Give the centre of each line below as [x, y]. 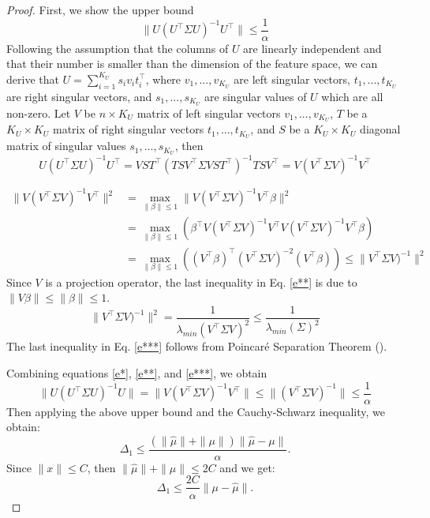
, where [163, 79]
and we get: [247, 467]
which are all [352, 96]
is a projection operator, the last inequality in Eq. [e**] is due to [201, 282]
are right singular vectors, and [79, 96]
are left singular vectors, [292, 79]
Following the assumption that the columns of [118, 48]
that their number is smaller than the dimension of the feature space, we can [192, 64]
